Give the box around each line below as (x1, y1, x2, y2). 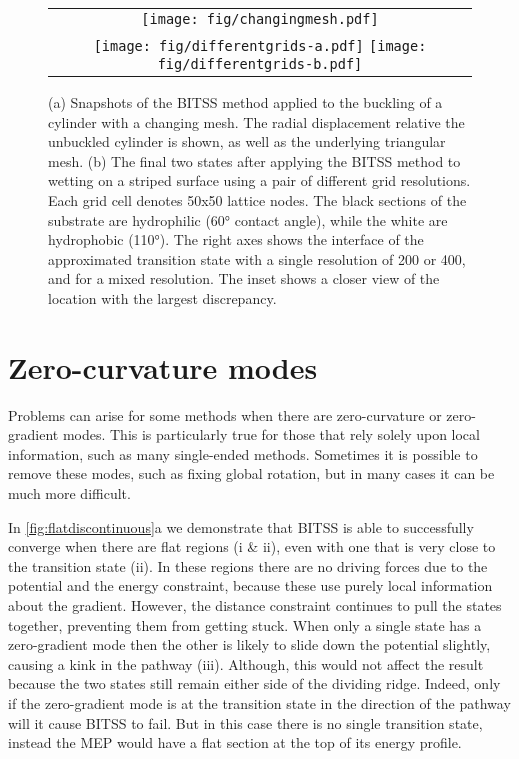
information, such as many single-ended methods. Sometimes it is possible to (8, 443, 478, 464)
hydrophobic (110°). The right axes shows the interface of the (48, 229, 424, 250)
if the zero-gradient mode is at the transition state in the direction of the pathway (8, 692, 511, 713)
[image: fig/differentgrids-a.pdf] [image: (93, 38, 427, 54)
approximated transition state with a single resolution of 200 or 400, (48, 248, 466, 269)
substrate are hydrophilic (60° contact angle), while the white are (48, 209, 448, 230)
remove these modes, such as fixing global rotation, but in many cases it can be (8, 463, 495, 484)
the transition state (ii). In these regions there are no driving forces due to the (8, 555, 488, 576)
